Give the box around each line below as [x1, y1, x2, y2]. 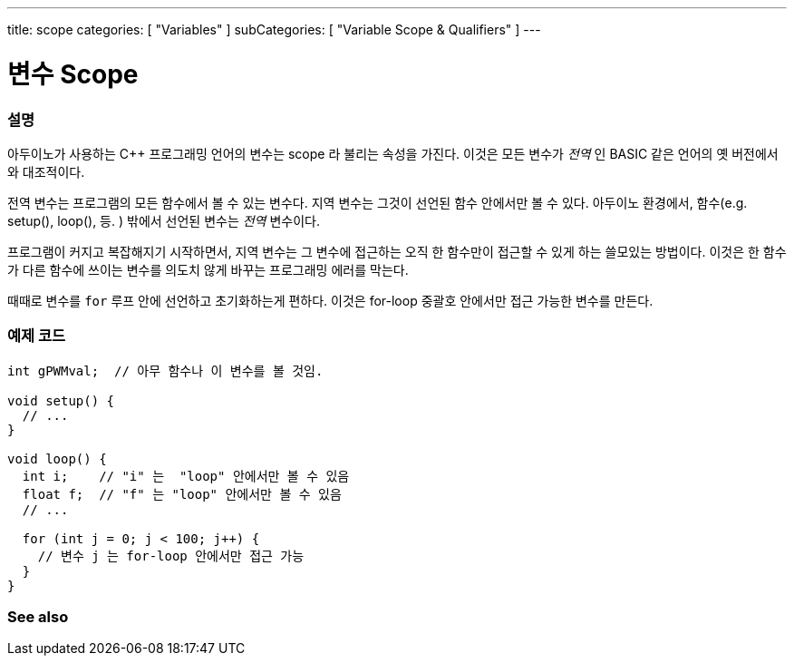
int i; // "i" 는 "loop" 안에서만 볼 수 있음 [22, 468, 350, 483]
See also [7, 608, 69, 626]
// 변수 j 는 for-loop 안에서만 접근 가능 [37, 548, 305, 563]
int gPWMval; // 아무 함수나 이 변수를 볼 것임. [7, 363, 324, 378]
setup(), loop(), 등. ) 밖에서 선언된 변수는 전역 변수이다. [7, 212, 320, 229]
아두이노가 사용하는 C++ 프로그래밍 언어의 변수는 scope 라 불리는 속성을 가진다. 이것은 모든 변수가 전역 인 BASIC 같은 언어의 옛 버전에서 [7, 145, 779, 161]
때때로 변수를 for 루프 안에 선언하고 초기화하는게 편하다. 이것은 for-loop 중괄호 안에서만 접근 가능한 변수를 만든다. [7, 292, 654, 308]
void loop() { [7, 451, 107, 466]
